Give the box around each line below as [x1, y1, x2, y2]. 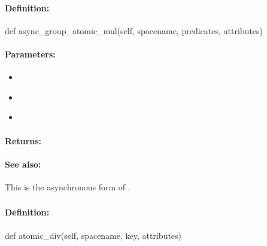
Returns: [5, 134, 42, 147]
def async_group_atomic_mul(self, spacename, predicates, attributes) [5, 24, 263, 37]
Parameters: [5, 47, 56, 60]
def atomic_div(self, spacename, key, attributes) [5, 229, 182, 241]
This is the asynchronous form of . [5, 180, 131, 193]
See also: [5, 157, 41, 170]
